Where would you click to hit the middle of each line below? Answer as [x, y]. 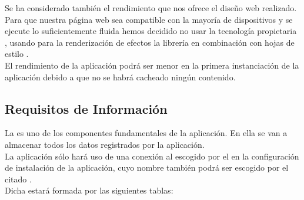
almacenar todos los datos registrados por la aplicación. [105, 144]
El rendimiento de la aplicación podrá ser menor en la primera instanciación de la [152, 65]
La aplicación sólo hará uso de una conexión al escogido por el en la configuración [152, 156]
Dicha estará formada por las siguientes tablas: [89, 190]
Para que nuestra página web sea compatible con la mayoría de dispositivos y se [149, 19]
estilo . [17, 54]
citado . [18, 179]
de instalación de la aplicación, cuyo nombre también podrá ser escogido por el [147, 167]
